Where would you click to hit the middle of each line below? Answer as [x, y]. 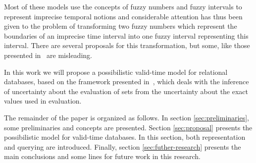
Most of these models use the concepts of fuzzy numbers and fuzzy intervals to [123, 6]
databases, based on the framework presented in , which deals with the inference [127, 81]
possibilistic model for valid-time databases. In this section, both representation [125, 137]
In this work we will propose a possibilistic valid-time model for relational [116, 72]
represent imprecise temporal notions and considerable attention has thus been [123, 16]
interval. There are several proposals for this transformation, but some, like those [127, 45]
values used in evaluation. [43, 101]
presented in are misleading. [48, 55]
